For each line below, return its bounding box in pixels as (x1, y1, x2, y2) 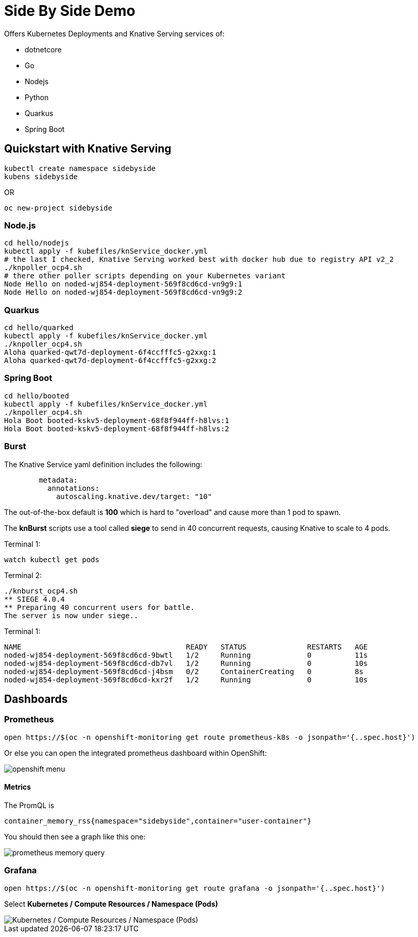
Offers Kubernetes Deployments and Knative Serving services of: (4, 29, 225, 38)
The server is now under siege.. (4, 611, 139, 620)
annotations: (47, 484, 100, 492)
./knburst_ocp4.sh (4, 586, 78, 595)
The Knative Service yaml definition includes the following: (4, 460, 202, 469)
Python (25, 92, 49, 102)
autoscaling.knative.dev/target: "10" (56, 492, 212, 501)
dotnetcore (25, 45, 62, 54)
